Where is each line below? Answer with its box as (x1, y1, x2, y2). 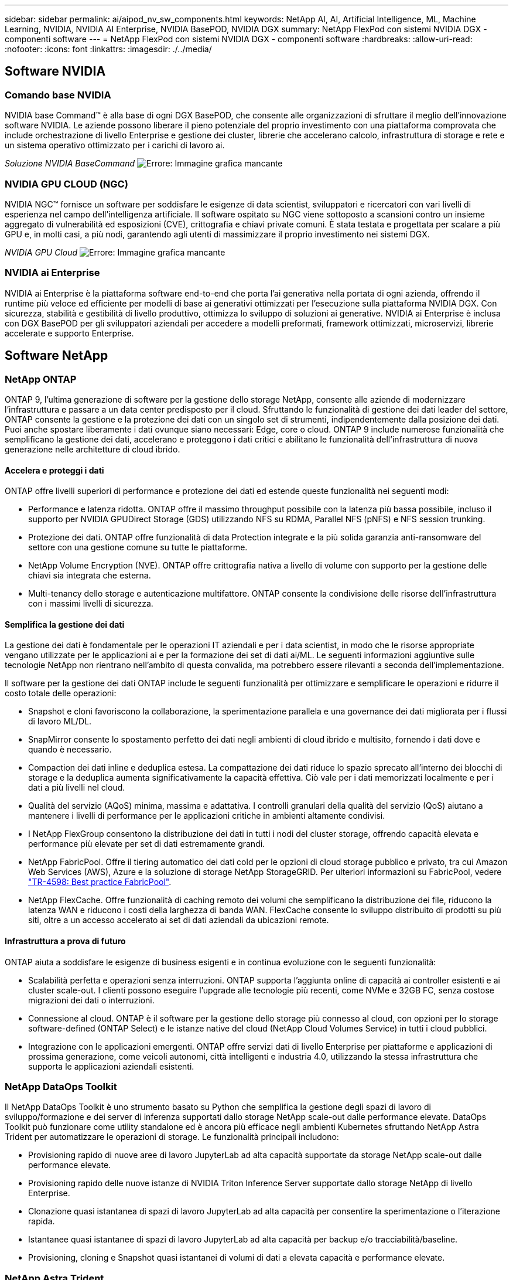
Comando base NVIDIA (5, 88, 111, 101)
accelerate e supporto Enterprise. (5, 328, 134, 338)
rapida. (28, 1216, 55, 1227)
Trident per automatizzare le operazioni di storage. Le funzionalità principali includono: (5, 1132, 339, 1142)
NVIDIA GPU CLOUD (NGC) (5, 178, 128, 190)
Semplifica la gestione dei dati (5, 619, 125, 629)
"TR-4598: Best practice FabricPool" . (28, 877, 172, 887)
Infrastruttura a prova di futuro (5, 935, 126, 946)
